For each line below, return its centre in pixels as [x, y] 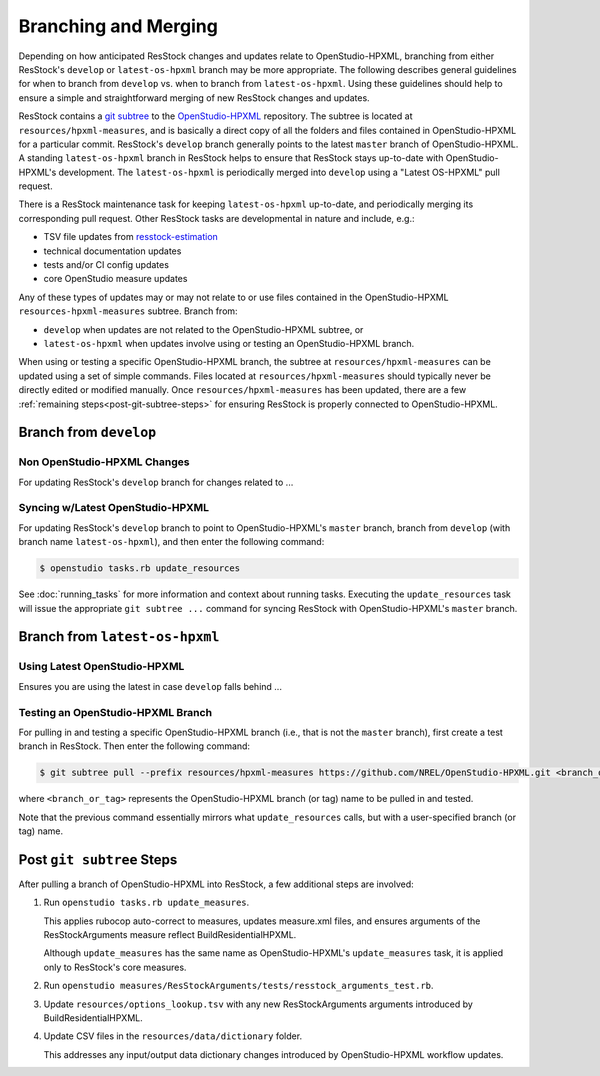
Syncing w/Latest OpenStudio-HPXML [114, 508]
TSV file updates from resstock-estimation [131, 237]
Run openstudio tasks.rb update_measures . [146, 902]
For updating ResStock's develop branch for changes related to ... [156, 482]
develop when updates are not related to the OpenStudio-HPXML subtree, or [203, 329]
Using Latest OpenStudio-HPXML [101, 667]
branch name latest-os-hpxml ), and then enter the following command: [171, 542]
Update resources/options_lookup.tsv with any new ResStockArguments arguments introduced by [258, 1004]
